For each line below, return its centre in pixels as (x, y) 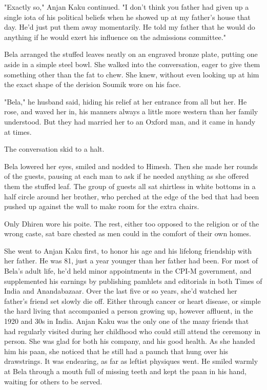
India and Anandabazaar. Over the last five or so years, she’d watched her (121, 291)
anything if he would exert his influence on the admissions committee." (115, 37)
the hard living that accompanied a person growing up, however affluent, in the (129, 311)
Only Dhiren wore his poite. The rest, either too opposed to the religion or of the (132, 223)
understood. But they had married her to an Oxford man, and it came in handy (130, 121)
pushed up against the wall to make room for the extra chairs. (102, 206)
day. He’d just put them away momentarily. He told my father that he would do (130, 27)
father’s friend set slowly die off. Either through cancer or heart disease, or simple (132, 301)
